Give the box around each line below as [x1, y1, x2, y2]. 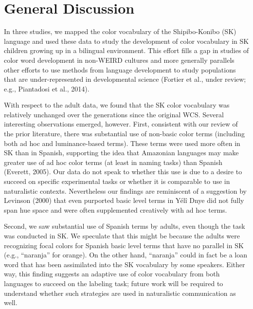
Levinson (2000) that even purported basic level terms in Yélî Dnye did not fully [4, 195, 244, 205]
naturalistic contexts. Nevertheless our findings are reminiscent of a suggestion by [4, 185, 247, 196]
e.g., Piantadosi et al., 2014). [4, 83, 90, 93]
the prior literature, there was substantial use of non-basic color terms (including [4, 128, 245, 139]
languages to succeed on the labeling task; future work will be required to [4, 278, 223, 288]
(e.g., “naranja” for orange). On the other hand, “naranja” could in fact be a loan [4, 250, 247, 260]
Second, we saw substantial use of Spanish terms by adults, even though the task [4, 221, 245, 231]
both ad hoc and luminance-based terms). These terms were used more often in [4, 138, 240, 148]
